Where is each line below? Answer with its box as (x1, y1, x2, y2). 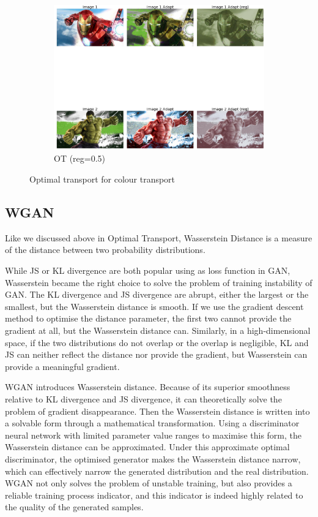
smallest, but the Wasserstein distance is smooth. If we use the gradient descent (5, 300, 304, 312)
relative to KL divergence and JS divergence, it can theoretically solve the (5, 392, 282, 405)
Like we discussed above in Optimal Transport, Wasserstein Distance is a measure (5, 231, 312, 244)
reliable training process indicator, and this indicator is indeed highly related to (5, 488, 303, 501)
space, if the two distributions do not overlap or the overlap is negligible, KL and (5, 336, 309, 349)
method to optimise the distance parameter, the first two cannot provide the (5, 312, 292, 325)
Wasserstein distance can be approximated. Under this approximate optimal (5, 440, 290, 453)
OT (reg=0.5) (54, 152, 106, 165)
